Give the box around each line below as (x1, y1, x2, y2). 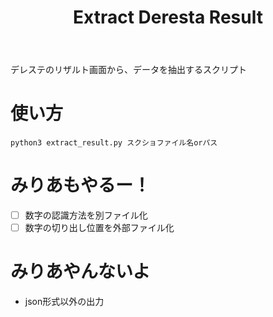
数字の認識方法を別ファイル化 (24, 209, 148, 221)
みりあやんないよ (10, 261, 151, 283)
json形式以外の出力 (24, 296, 105, 308)
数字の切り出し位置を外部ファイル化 (24, 222, 175, 234)
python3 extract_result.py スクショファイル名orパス (10, 138, 218, 148)
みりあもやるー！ (10, 174, 152, 197)
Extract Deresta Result (73, 6, 263, 29)
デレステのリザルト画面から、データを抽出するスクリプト (10, 64, 247, 76)
